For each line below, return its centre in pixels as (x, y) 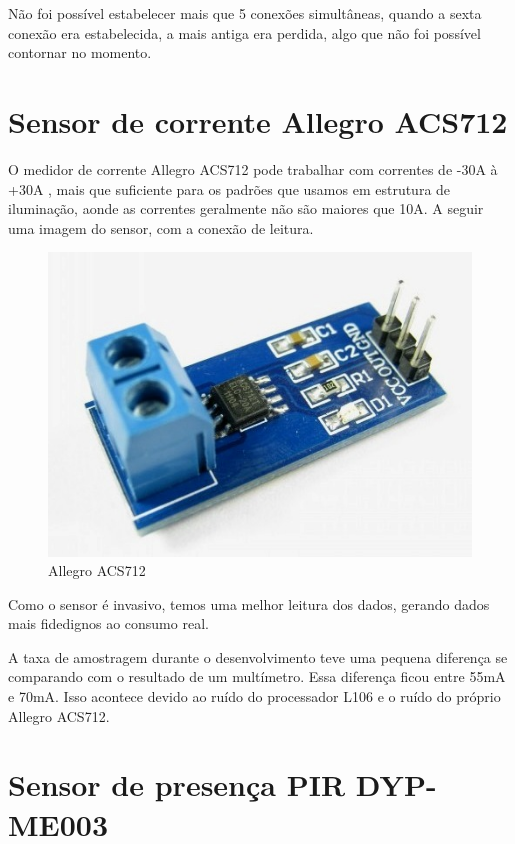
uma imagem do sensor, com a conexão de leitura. (161, 227)
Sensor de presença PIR (177, 784)
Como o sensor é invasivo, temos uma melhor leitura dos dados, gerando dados (249, 603)
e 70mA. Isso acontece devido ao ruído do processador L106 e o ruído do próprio (254, 696)
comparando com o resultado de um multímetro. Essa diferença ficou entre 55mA (257, 676)
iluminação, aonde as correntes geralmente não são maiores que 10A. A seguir (246, 208)
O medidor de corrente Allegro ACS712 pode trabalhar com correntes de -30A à (253, 168)
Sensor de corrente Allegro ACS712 (258, 120)
